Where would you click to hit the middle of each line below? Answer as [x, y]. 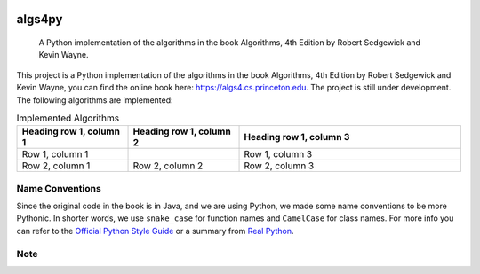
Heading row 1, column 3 [297, 137]
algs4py [40, 19]
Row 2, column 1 [56, 166]
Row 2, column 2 [168, 166]
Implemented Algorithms [68, 118]
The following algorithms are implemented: [95, 100]
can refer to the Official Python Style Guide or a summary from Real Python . [155, 231]
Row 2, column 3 [279, 166]
